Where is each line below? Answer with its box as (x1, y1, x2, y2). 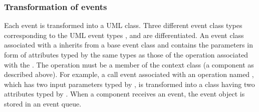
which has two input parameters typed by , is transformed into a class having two (4, 78, 255, 89)
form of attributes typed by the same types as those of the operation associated (4, 49, 248, 59)
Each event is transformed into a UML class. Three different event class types (4, 20, 242, 30)
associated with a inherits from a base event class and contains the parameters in (4, 39, 253, 50)
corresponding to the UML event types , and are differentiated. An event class (4, 29, 244, 40)
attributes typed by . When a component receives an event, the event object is (4, 88, 245, 99)
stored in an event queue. (4, 98, 82, 108)
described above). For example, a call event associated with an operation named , (4, 69, 254, 79)
